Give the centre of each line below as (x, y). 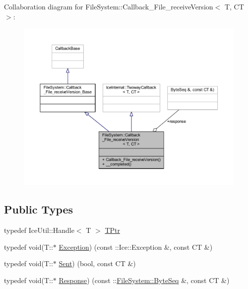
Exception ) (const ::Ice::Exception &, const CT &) (136, 247)
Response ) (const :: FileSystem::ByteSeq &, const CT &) (144, 280)
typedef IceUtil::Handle (39, 230)
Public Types (39, 209)
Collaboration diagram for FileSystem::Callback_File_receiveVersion (109, 6)
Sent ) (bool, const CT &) (97, 263)
